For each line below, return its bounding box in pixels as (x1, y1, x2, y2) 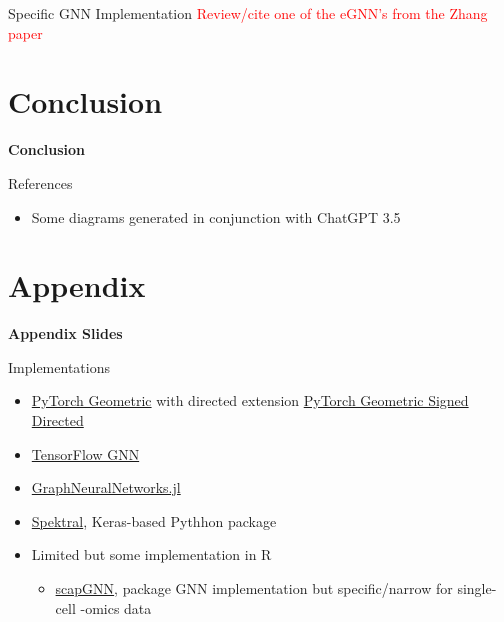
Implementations (8, 356, 110, 377)
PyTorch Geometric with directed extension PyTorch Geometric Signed (31, 390, 469, 411)
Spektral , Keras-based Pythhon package (31, 510, 277, 531)
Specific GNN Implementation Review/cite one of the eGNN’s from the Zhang (8, 3, 488, 23)
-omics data (80, 597, 152, 618)
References (8, 172, 73, 193)
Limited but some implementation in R (31, 544, 272, 565)
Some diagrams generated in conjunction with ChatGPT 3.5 (31, 206, 401, 227)
